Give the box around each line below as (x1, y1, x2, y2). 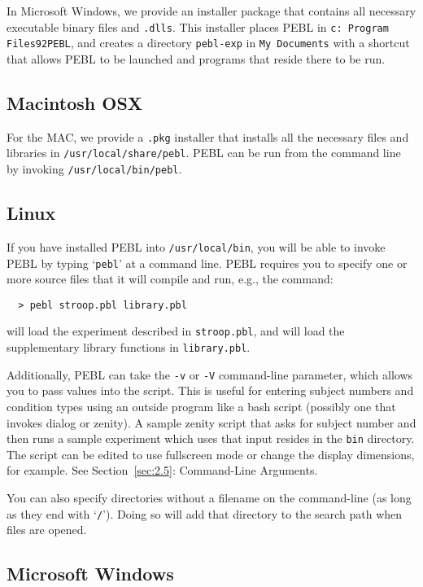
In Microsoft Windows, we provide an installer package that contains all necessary (7, 2, 416, 19)
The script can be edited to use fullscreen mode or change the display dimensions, (7, 445, 415, 462)
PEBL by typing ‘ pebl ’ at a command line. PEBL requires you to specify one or (7, 254, 408, 271)
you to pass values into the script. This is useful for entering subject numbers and (7, 382, 414, 399)
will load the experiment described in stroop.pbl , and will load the (7, 322, 345, 339)
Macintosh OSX (7, 90, 143, 115)
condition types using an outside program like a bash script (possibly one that (7, 398, 396, 414)
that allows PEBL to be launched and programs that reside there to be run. (7, 50, 386, 67)
